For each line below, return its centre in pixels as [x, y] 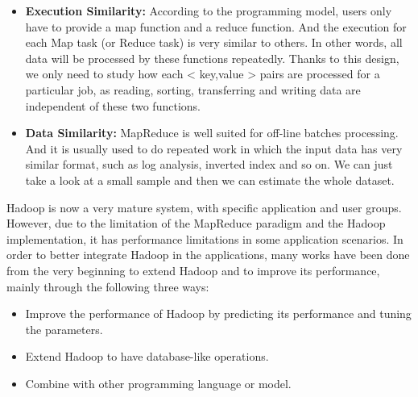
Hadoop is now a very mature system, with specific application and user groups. [204, 207]
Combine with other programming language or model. [158, 383]
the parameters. [64, 329]
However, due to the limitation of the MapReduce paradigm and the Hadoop [196, 223]
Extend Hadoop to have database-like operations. [147, 356]
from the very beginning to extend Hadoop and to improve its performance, [193, 270]
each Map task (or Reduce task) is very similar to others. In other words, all [214, 42]
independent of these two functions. [113, 105]
